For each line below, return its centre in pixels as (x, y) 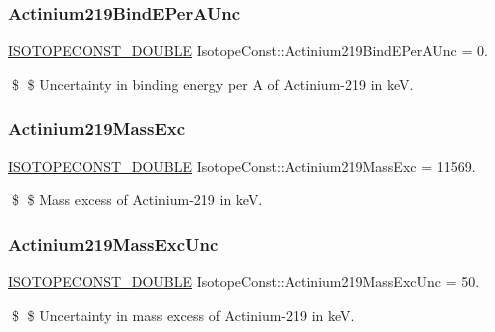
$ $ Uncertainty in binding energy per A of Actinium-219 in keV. (212, 83)
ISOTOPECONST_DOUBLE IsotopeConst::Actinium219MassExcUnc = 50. (244, 281)
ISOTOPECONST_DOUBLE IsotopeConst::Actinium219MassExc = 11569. (242, 165)
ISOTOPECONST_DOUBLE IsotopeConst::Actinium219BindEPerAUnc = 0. (248, 50)
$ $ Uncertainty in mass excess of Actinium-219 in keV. (183, 314)
